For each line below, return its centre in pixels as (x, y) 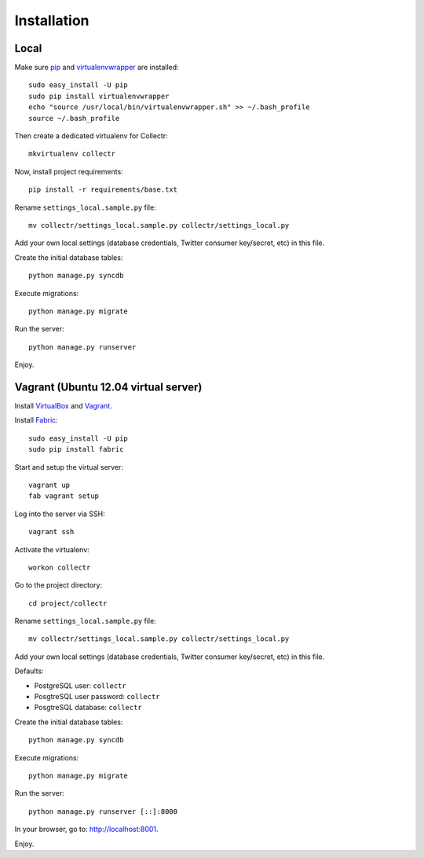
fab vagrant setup (64, 496)
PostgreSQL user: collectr (80, 685)
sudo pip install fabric (76, 449)
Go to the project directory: (58, 585)
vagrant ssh (51, 532)
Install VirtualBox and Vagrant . (64, 406)
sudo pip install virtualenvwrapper (99, 96)
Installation (52, 20)
